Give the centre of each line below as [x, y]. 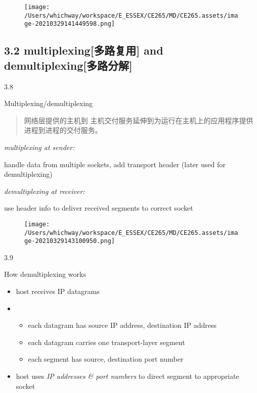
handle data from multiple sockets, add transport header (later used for [115, 164]
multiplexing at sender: [39, 147]
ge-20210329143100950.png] [70, 241]
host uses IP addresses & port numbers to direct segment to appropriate [127, 376]
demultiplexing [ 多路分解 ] [68, 65]
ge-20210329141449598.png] [70, 24]
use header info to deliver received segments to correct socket [99, 208]
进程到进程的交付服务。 [63, 130]
